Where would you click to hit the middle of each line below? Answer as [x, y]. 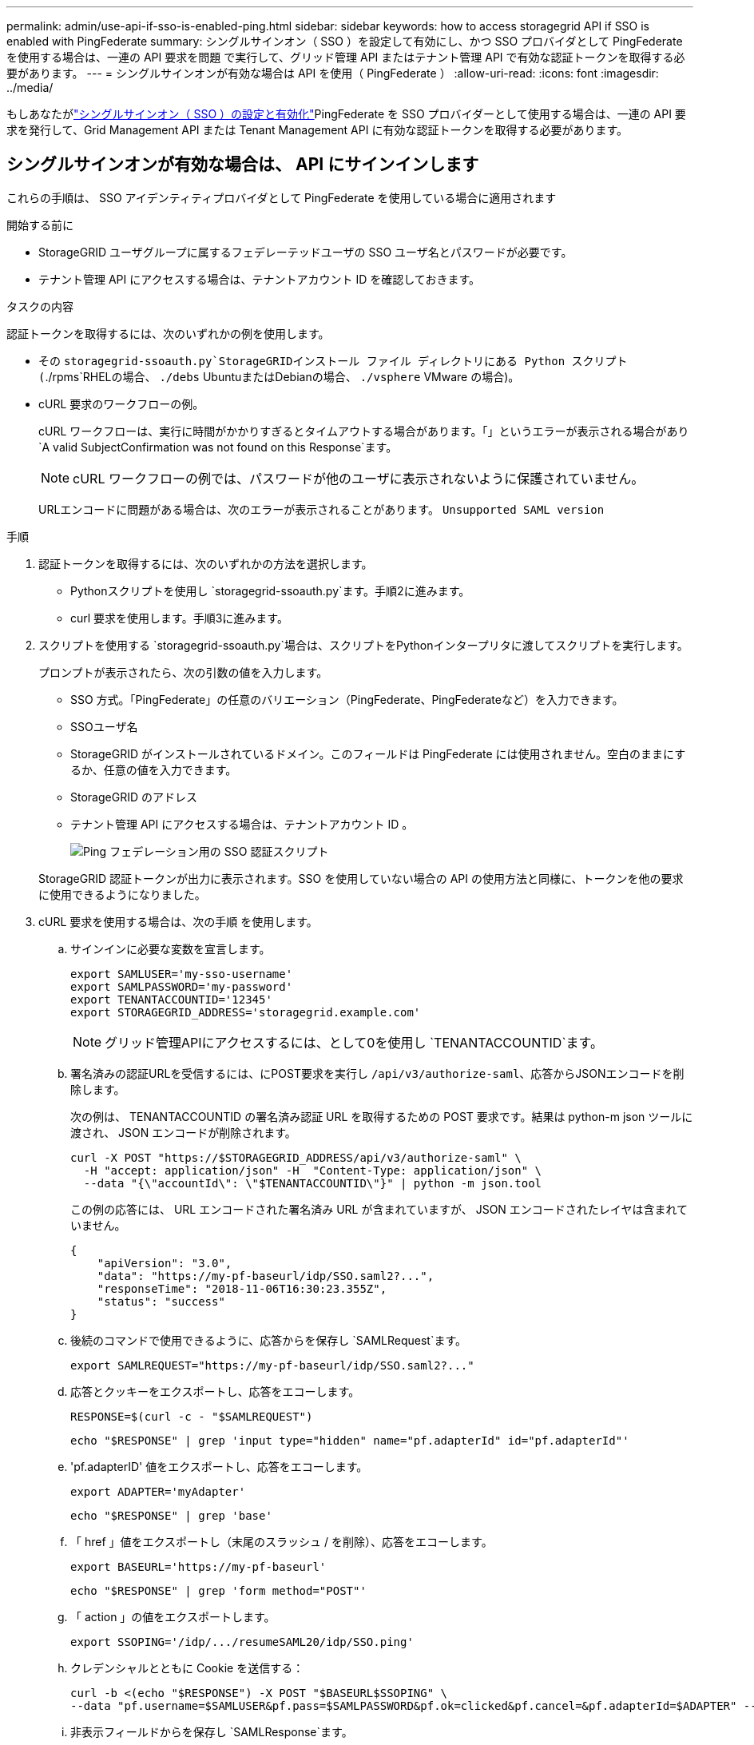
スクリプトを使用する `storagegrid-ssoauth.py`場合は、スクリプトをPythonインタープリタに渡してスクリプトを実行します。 [363, 645]
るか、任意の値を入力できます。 [154, 769]
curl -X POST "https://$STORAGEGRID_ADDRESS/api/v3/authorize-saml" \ [296, 1157]
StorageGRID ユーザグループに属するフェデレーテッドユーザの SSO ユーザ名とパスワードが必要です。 [306, 252]
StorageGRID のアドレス [134, 797]
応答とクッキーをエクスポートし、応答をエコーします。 [215, 1391]
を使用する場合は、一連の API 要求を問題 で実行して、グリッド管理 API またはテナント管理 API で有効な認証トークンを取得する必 [346, 57]
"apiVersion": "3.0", [165, 1263]
